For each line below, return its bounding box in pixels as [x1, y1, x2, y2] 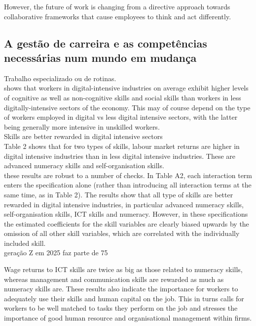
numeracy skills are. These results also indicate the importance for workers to [4, 283, 238, 294]
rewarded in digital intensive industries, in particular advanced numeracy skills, [4, 199, 244, 209]
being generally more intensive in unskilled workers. [4, 121, 160, 132]
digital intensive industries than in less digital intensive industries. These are [4, 150, 236, 161]
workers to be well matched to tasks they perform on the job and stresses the [4, 303, 238, 313]
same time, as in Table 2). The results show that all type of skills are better [4, 189, 233, 199]
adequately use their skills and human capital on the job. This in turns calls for [4, 293, 244, 303]
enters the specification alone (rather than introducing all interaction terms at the [4, 180, 252, 190]
